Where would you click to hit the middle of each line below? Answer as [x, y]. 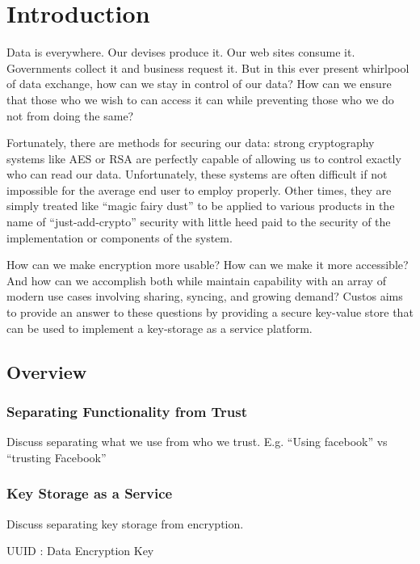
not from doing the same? [70, 115]
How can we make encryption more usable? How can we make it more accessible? [208, 265]
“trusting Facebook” [57, 457]
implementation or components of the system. [120, 237]
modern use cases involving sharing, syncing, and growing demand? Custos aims [205, 296]
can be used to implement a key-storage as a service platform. [160, 328]
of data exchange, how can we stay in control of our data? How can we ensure [199, 84]
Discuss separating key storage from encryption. [125, 523]
